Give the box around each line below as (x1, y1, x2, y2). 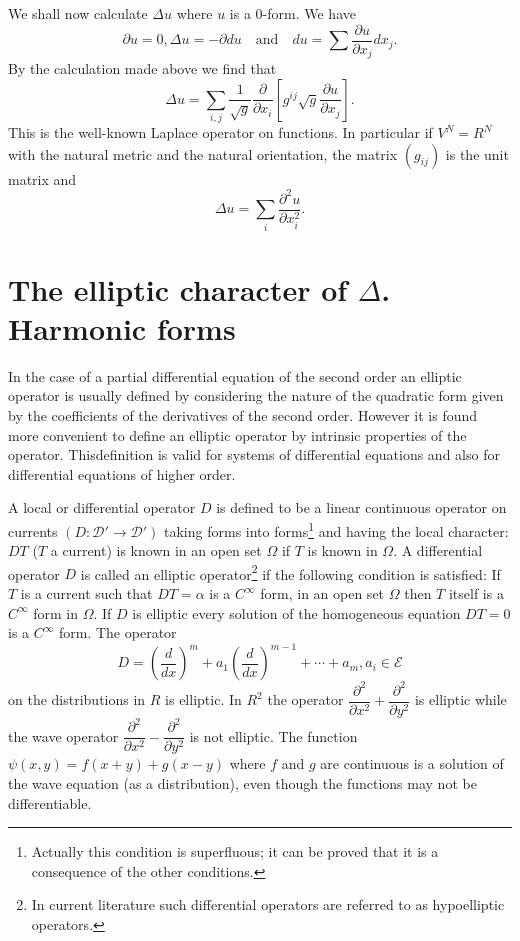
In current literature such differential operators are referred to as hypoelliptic (31, 894, 505, 915)
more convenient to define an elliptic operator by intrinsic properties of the (8, 424, 467, 445)
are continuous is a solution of (320, 753, 504, 774)
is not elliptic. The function (189, 725, 358, 746)
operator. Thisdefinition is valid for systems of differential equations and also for (8, 444, 500, 465)
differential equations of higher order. (8, 463, 236, 484)
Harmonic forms (8, 307, 236, 348)
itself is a (448, 583, 504, 604)
